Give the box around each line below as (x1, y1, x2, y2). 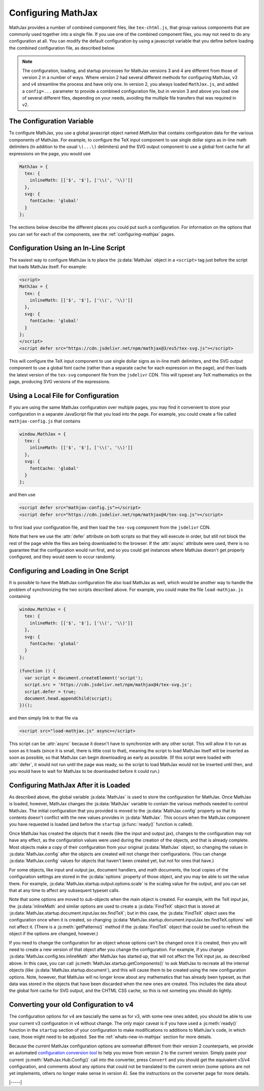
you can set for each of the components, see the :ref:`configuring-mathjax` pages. (9, 231, 176, 237)
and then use (9, 492, 36, 497)
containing (9, 593, 31, 599)
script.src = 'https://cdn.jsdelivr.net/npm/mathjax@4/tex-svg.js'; (24, 682, 193, 688)
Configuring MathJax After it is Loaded (9, 781, 131, 789)
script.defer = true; (24, 689, 77, 694)
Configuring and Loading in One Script (9, 567, 129, 575)
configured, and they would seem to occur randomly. (9, 554, 116, 560)
